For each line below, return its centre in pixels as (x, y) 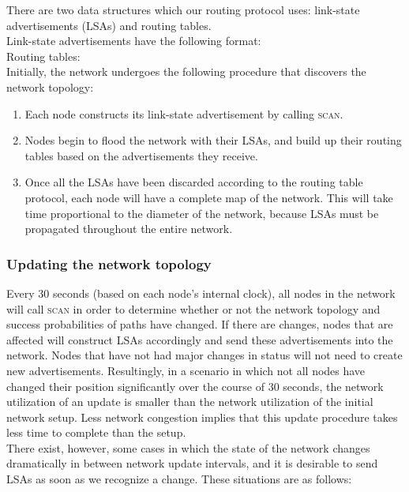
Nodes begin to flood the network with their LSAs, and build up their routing (213, 140)
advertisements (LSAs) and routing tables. (109, 25)
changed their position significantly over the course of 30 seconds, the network (195, 386)
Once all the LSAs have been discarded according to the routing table (194, 182)
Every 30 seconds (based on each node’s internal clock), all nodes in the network (201, 293)
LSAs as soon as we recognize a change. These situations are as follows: (179, 479)
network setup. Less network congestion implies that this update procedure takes (202, 417)
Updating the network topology (109, 263)
